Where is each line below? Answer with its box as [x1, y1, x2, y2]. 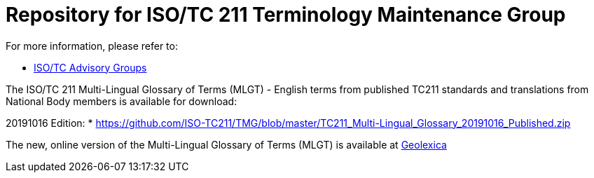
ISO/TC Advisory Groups [34, 61, 147, 74]
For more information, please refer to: [6, 39, 178, 52]
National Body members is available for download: [6, 95, 237, 107]
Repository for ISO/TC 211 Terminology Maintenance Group [6, 3, 566, 27]
